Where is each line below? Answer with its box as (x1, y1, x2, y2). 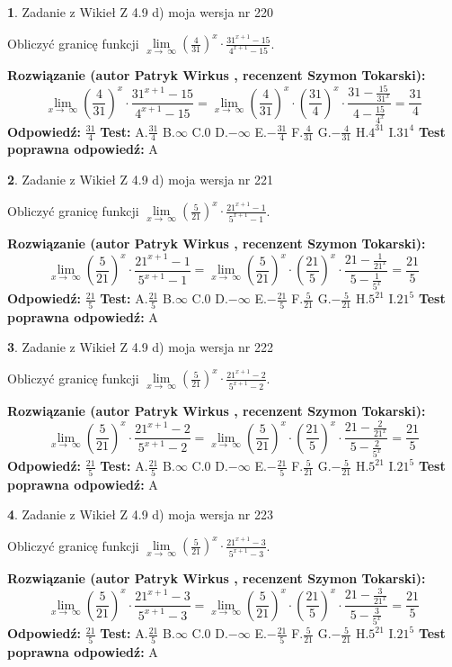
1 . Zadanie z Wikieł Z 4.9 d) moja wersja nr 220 (7, 3, 274, 21)
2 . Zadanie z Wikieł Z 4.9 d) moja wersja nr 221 (7, 169, 274, 188)
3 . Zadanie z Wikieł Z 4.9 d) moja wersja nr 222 (7, 338, 274, 356)
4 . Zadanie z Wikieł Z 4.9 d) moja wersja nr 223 (7, 505, 274, 524)
